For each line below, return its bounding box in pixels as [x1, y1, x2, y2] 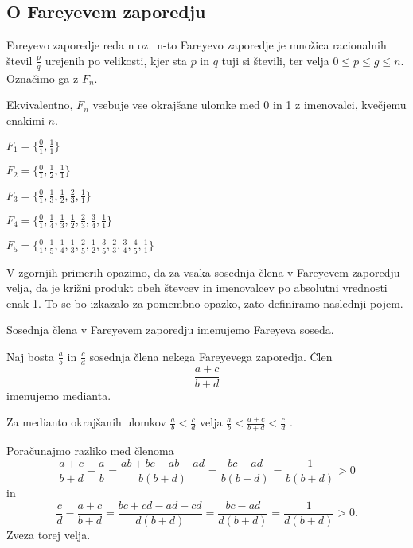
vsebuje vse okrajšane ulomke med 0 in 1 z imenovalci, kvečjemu [92, 96, 407, 113]
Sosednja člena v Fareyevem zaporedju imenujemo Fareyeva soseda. [6, 321, 334, 338]
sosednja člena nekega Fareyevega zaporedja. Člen [89, 348, 333, 364]
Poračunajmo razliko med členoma [6, 442, 174, 459]
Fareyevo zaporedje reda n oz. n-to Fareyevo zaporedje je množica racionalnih [6, 37, 387, 53]
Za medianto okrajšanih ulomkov [6, 414, 166, 430]
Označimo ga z [6, 69, 79, 86]
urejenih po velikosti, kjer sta [45, 52, 187, 68]
